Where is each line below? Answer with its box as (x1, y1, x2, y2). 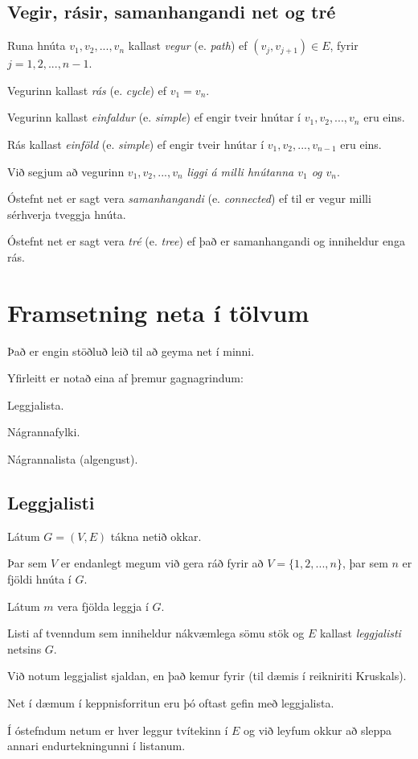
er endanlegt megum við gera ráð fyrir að (60, 555, 264, 571)
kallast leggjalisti (319, 625, 401, 641)
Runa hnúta (7, 37, 66, 54)
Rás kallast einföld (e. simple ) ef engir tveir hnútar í (7, 135, 264, 152)
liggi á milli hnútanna (186, 163, 294, 179)
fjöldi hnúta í (7, 571, 72, 588)
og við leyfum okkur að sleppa (244, 721, 392, 738)
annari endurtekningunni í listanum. (7, 737, 186, 754)
